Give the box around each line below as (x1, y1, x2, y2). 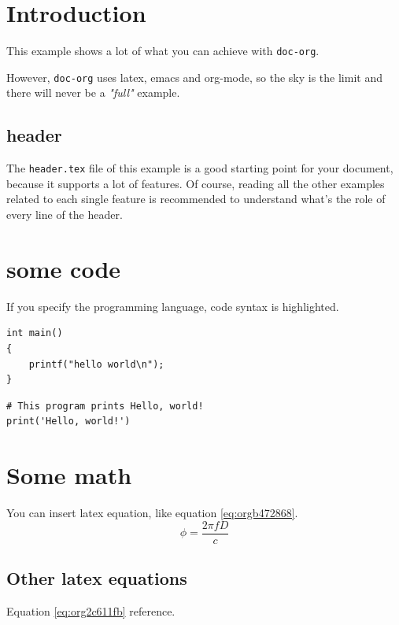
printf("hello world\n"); (28, 358, 164, 370)
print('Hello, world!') (6, 416, 131, 427)
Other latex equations (6, 566, 187, 590)
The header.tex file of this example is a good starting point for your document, (6, 160, 393, 176)
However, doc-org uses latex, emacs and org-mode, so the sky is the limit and (6, 68, 382, 85)
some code (6, 252, 121, 284)
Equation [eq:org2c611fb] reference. (6, 602, 175, 619)
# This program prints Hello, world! (6, 400, 204, 412)
